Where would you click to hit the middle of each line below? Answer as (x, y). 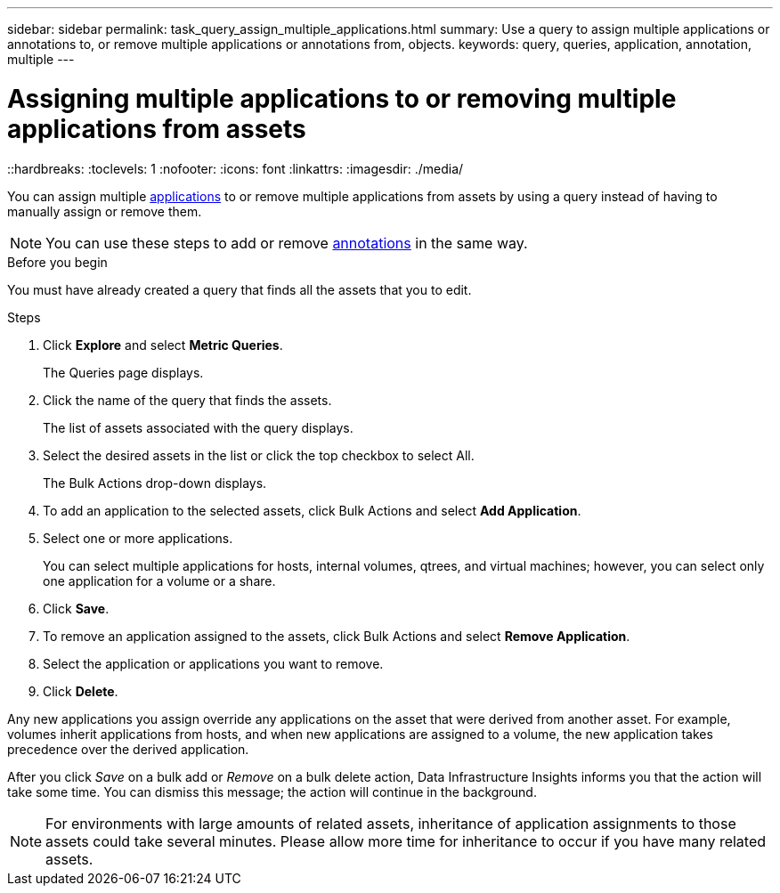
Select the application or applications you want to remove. (213, 663)
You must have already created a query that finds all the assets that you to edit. (240, 289)
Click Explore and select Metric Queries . (163, 345)
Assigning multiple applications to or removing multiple (342, 98)
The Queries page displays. (123, 372)
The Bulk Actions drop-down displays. (155, 483)
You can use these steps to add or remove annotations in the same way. (287, 243)
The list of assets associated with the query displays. (198, 427)
